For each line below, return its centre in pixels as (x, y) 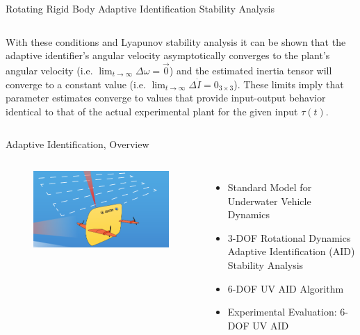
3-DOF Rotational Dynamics (289, 237)
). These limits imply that (289, 84)
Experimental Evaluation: (282, 312)
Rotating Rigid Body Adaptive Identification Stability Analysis (140, 8)
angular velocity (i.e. (49, 70)
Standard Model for (270, 187)
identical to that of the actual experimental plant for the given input (152, 111)
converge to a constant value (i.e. (76, 84)
